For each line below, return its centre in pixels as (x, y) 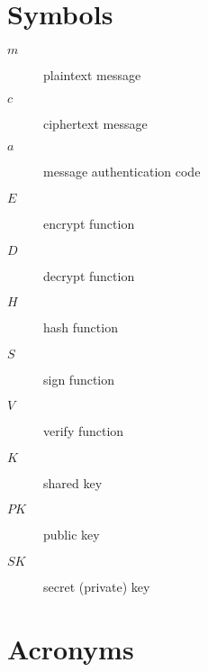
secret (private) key (97, 587)
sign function (79, 379)
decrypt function (89, 275)
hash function (81, 327)
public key (72, 535)
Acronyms (71, 648)
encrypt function (89, 223)
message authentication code (122, 172)
